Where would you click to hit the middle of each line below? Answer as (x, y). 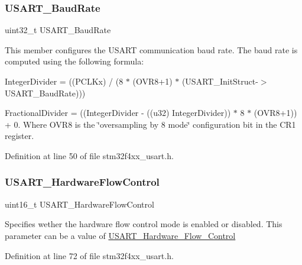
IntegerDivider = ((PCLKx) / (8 (64, 81)
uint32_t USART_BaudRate (58, 30)
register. (20, 136)
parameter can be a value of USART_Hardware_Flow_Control (120, 235)
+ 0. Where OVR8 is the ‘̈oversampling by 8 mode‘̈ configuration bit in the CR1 (150, 124)
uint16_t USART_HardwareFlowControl (79, 204)
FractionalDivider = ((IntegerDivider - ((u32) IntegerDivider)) (118, 113)
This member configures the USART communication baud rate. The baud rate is (151, 49)
